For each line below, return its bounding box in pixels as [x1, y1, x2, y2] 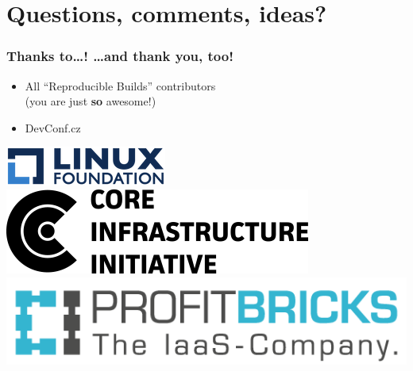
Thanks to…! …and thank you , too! [6, 46, 234, 66]
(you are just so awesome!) [25, 93, 156, 109]
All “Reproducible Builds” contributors [25, 77, 216, 94]
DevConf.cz [25, 119, 81, 136]
